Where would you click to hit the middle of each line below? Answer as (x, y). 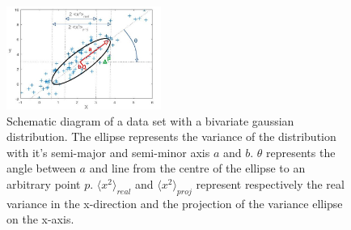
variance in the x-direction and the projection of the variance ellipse (175, 203)
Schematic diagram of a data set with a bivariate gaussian (150, 120)
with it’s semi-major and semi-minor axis (108, 152)
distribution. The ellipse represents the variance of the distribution (171, 136)
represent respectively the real (270, 183)
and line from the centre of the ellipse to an (197, 168)
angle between (41, 168)
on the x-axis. (40, 219)
